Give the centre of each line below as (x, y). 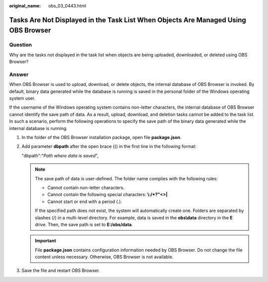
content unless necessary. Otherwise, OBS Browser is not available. (104, 257)
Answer (19, 74)
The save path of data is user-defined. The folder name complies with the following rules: (126, 178)
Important (46, 241)
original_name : (25, 6)
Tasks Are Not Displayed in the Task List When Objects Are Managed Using (128, 20)
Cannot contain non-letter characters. (86, 187)
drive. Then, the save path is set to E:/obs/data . (84, 224)
